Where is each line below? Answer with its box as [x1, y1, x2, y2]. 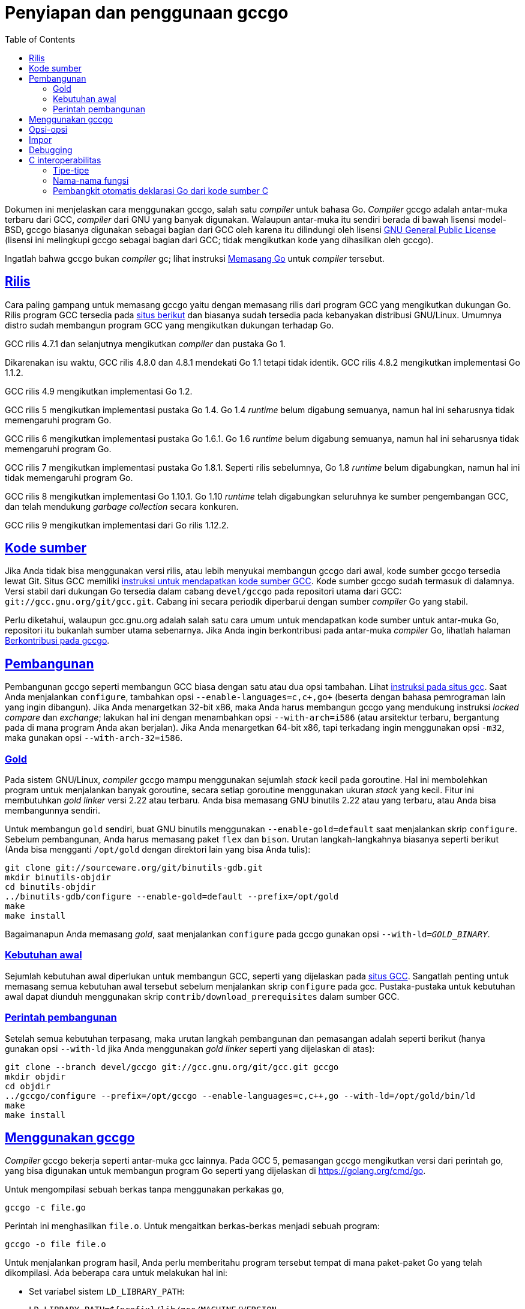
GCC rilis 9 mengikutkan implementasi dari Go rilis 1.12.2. [5, 519, 229, 530]
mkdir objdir [5, 1071, 66, 1081]
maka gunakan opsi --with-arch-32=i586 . [5, 733, 183, 743]
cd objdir [5, 1081, 50, 1091]
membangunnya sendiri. [5, 805, 100, 816]
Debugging [29, 144, 73, 155]
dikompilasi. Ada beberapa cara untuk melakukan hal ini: [5, 1268, 228, 1278]
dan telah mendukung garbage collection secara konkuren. [5, 501, 239, 512]
